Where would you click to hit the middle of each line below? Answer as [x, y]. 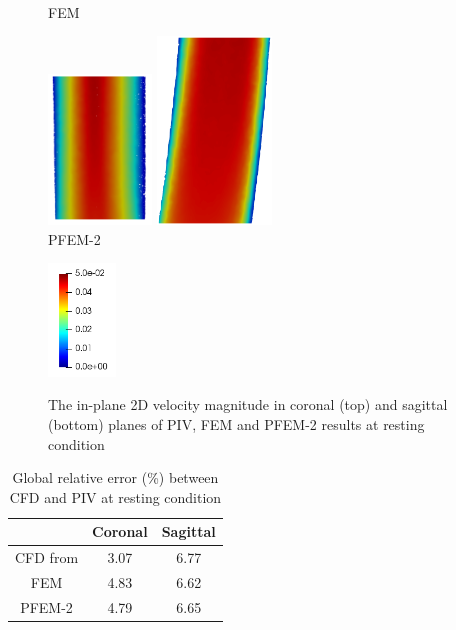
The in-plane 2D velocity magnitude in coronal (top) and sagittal [248, 404]
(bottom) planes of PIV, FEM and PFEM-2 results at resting [236, 423]
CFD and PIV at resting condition [115, 496]
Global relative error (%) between [115, 477]
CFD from [47, 557]
